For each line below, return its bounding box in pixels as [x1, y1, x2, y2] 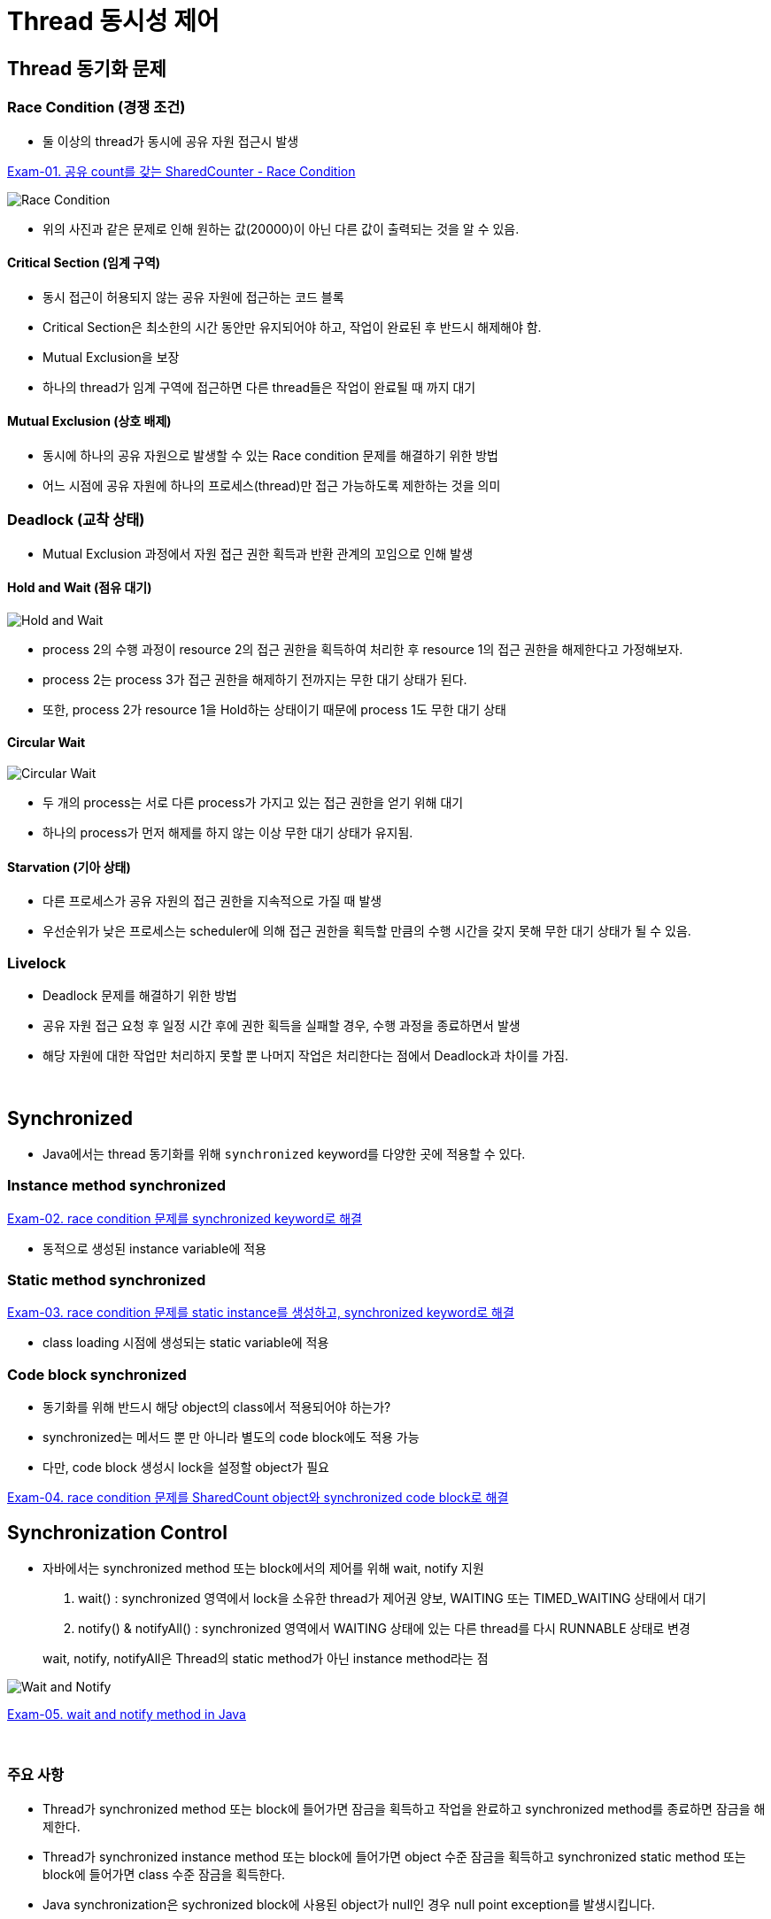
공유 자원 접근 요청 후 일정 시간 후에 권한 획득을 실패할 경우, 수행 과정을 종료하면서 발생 [42, 1018, 520, 1034]
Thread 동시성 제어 [7, 6, 220, 36]
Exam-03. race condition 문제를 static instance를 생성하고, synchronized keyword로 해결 [7, 1305, 514, 1321]
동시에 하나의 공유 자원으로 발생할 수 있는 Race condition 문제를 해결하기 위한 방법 [42, 447, 498, 463]
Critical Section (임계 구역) [7, 255, 161, 271]
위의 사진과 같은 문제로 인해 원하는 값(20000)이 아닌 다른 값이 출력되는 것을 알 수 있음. [42, 220, 520, 236]
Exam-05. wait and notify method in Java [7, 1707, 246, 1722]
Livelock [7, 953, 66, 972]
